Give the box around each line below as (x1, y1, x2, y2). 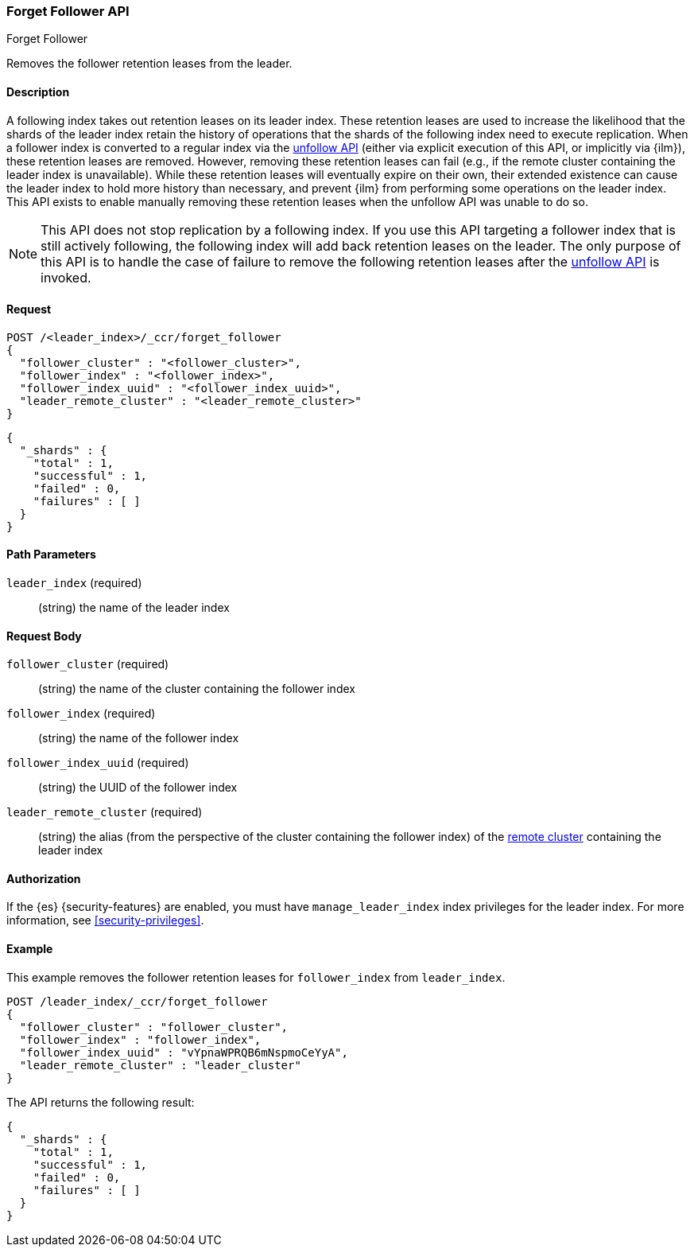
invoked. (41, 269, 91, 286)
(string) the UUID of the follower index (38, 780, 238, 795)
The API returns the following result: (6, 1095, 195, 1109)
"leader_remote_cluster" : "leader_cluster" (19, 1058, 301, 1072)
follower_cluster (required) (6, 657, 169, 671)
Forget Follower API (6, 3, 130, 19)
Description (6, 84, 70, 99)
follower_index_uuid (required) (6, 756, 189, 770)
